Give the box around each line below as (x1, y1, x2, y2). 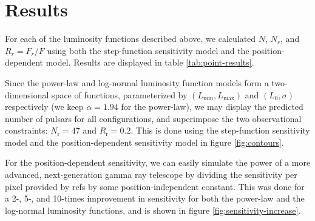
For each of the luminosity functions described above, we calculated (5, 32, 256, 45)
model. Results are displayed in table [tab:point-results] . (46, 56, 254, 69)
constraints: (5, 124, 48, 137)
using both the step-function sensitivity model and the (47, 44, 249, 56)
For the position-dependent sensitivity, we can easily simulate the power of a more (5, 156, 311, 169)
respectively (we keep (5, 100, 84, 113)
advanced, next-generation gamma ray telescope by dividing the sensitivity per (5, 168, 297, 181)
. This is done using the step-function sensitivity (130, 124, 310, 137)
